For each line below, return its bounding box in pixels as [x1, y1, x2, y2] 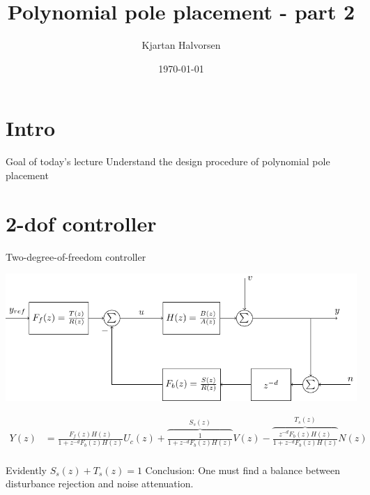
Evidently [6, 462, 47, 477]
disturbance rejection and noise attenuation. [6, 476, 194, 491]
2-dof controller [6, 208, 157, 237]
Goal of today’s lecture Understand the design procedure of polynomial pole [6, 154, 330, 169]
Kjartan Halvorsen [141, 38, 221, 52]
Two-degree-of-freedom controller [6, 249, 146, 264]
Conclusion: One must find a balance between [145, 462, 340, 477]
